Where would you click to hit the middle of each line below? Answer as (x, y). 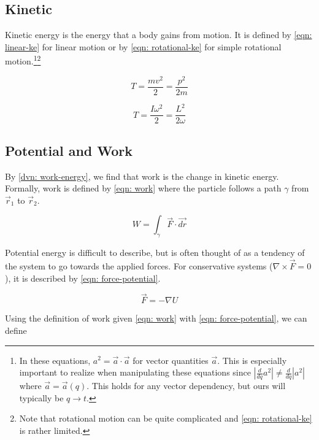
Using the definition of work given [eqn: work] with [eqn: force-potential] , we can (156, 318)
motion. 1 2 (23, 60)
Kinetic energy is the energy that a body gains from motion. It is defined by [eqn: (159, 35)
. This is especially (252, 360)
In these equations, (55, 360)
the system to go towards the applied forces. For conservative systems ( (139, 265)
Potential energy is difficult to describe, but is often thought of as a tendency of (155, 253)
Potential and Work (69, 150)
